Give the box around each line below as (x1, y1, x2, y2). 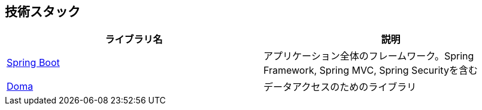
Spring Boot (7, 56, 60, 69)
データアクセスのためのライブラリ (263, 81, 417, 93)
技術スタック (5, 4, 80, 19)
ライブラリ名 (105, 33, 163, 46)
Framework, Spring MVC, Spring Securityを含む (263, 64, 478, 77)
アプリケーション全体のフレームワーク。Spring (263, 50, 474, 62)
